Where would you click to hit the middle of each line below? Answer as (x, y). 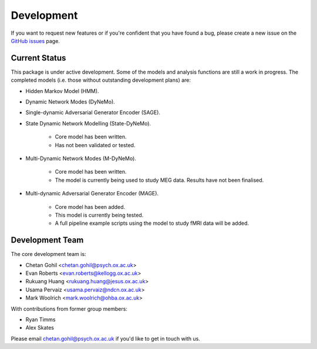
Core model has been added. (90, 207)
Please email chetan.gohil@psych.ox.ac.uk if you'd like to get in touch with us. (106, 338)
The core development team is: (48, 254)
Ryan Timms (41, 319)
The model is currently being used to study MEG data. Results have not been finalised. (159, 180)
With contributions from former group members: (69, 308)
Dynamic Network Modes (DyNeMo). (70, 102)
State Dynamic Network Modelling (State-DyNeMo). (88, 123)
